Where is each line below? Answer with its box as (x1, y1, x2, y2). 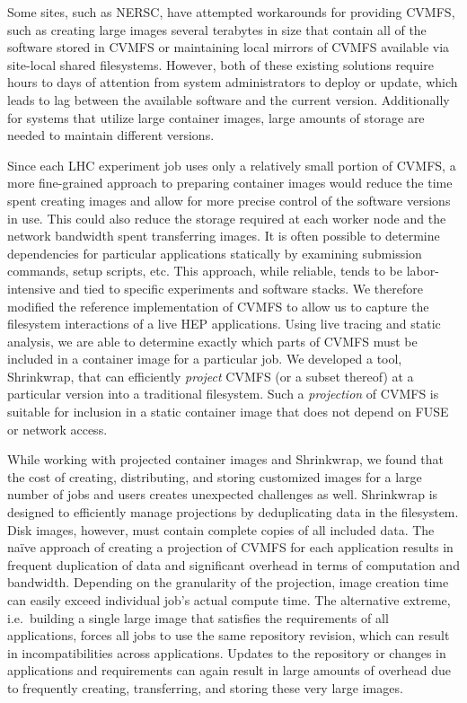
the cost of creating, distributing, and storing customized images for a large (7, 467, 422, 486)
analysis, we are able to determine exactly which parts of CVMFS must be (7, 331, 418, 350)
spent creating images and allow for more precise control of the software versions (7, 190, 451, 209)
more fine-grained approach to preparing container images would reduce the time (7, 173, 453, 192)
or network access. (7, 419, 108, 438)
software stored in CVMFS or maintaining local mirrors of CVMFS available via (7, 38, 450, 57)
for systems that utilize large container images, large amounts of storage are (7, 108, 425, 127)
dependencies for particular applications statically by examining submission (7, 243, 422, 262)
